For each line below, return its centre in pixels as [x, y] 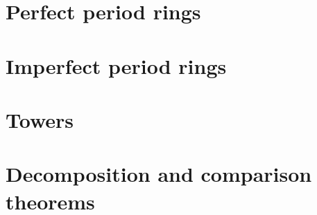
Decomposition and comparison [159, 174]
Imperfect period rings [116, 65]
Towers [40, 119]
